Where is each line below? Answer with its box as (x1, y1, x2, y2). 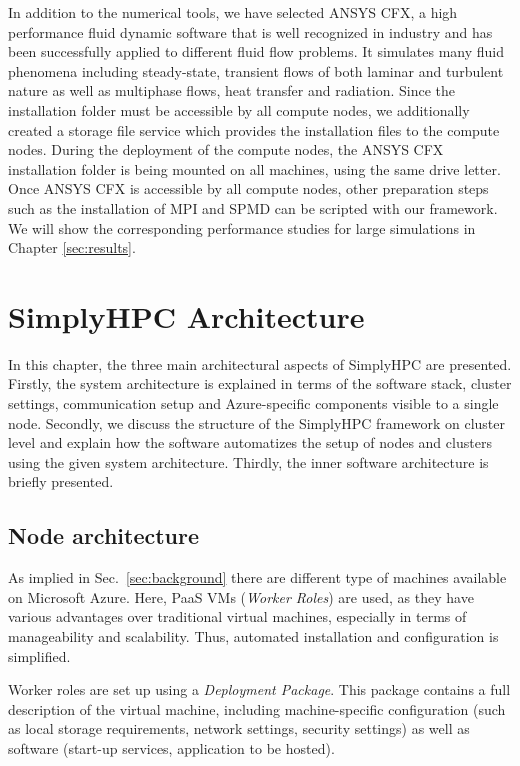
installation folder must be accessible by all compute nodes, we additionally (8, 99, 470, 120)
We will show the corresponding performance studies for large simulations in (8, 217, 476, 238)
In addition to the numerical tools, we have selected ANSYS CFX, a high (8, 2, 458, 22)
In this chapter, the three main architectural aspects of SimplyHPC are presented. (8, 353, 512, 374)
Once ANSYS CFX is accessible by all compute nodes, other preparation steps (8, 178, 489, 199)
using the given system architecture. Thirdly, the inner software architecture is (8, 451, 489, 472)
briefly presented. (8, 471, 114, 492)
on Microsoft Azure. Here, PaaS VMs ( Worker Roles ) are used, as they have (8, 586, 474, 607)
